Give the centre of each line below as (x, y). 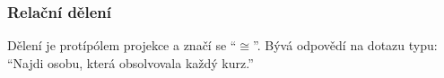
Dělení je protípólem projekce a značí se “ (122, 45)
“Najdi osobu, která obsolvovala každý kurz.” (131, 62)
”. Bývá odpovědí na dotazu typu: (345, 45)
